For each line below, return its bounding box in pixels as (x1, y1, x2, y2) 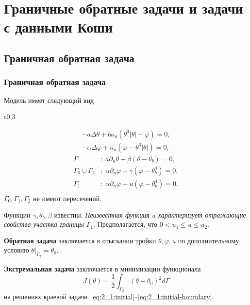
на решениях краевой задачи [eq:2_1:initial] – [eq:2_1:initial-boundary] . (4, 291, 214, 302)
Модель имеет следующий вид (4, 95, 94, 105)
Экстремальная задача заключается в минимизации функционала (4, 263, 201, 273)
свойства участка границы (4, 219, 84, 229)
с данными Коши (4, 17, 113, 37)
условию (4, 245, 29, 255)
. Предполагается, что (93, 219, 158, 229)
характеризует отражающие (158, 209, 246, 220)
